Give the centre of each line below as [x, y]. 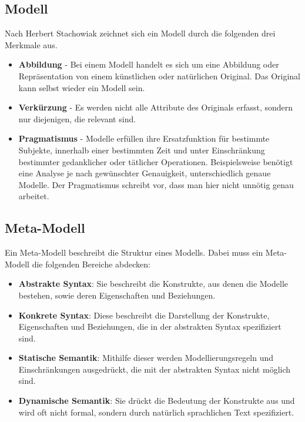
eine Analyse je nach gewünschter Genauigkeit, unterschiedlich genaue [145, 173]
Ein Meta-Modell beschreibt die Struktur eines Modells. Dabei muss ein [134, 252]
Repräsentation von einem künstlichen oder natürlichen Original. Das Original [160, 76]
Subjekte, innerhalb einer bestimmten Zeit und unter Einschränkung [142, 150]
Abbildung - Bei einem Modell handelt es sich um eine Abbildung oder [149, 64]
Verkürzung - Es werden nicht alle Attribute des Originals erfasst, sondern [156, 107]
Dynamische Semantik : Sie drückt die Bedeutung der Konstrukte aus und [157, 401]
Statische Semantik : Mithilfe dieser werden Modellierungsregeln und [146, 358]
